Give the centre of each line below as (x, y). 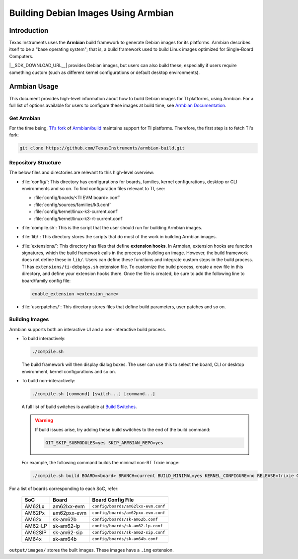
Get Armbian (25, 118)
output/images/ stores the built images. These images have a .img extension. (91, 550)
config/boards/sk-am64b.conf (125, 539)
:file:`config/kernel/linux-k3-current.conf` (76, 211)
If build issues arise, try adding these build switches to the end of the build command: (123, 429)
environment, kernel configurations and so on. (69, 371)
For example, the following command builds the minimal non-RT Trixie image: (101, 462)
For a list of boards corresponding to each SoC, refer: (64, 489)
